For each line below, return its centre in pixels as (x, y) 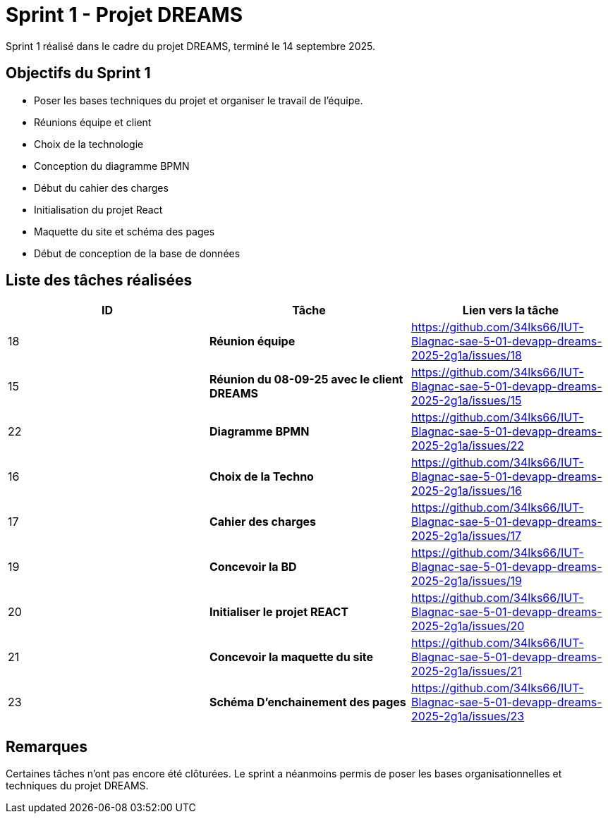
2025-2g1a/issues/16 (466, 491)
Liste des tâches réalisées (99, 281)
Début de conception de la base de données (137, 253)
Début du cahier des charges (101, 187)
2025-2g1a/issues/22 (467, 446)
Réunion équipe (252, 341)
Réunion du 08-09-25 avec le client (306, 380)
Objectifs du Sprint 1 (78, 73)
